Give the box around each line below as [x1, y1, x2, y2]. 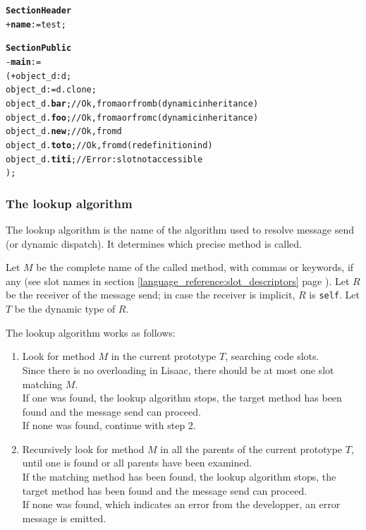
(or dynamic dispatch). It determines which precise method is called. [6, 236, 303, 251]
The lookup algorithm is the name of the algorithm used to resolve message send [6, 222, 355, 237]
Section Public [6, 43, 72, 54]
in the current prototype [111, 349, 216, 363]
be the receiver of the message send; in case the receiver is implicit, [6, 287, 295, 302]
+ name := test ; [6, 19, 66, 30]
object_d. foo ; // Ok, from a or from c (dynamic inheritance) [6, 112, 259, 123]
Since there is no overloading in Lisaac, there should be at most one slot [22, 362, 334, 377]
